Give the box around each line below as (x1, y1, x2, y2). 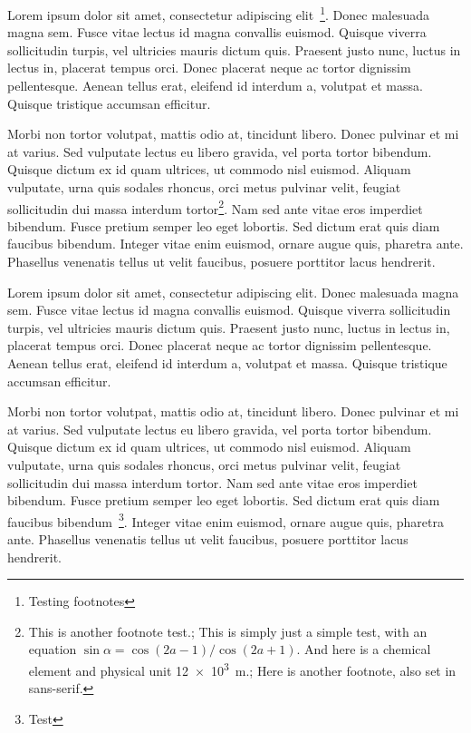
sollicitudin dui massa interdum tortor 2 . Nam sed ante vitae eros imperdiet (7, 196, 423, 218)
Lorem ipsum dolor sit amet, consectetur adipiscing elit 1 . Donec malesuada (7, 3, 429, 24)
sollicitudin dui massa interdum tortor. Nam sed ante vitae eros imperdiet (7, 473, 418, 492)
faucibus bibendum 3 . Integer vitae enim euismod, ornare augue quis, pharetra (7, 509, 444, 531)
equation (28, 640, 77, 659)
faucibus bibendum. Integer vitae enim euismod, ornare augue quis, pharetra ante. (7, 234, 464, 253)
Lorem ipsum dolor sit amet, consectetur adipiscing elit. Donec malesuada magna (7, 282, 459, 301)
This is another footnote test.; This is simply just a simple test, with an (28, 621, 428, 640)
